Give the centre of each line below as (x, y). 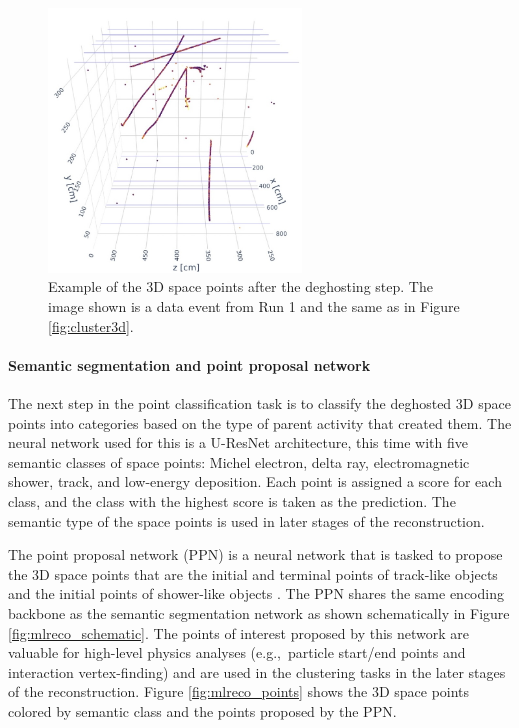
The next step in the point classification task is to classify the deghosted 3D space (259, 402)
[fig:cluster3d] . (91, 325)
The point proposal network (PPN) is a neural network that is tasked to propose (255, 554)
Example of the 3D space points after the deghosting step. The (240, 286)
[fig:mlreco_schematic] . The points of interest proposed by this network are (239, 632)
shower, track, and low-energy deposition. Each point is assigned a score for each (255, 481)
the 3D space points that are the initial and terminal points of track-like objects (253, 573)
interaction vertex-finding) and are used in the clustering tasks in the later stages (257, 671)
